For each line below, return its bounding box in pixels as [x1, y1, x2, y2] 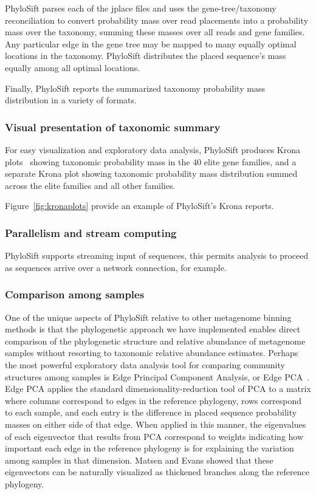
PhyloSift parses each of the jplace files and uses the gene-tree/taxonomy [5, 2, 276, 14]
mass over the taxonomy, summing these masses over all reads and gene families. [5, 26, 305, 38]
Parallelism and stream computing [5, 225, 177, 240]
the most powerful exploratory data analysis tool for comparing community [5, 358, 285, 371]
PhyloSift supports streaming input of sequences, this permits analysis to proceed [5, 249, 309, 262]
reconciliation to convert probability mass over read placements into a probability [5, 13, 309, 26]
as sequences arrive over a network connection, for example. [5, 261, 227, 273]
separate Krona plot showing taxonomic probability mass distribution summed [5, 167, 298, 180]
